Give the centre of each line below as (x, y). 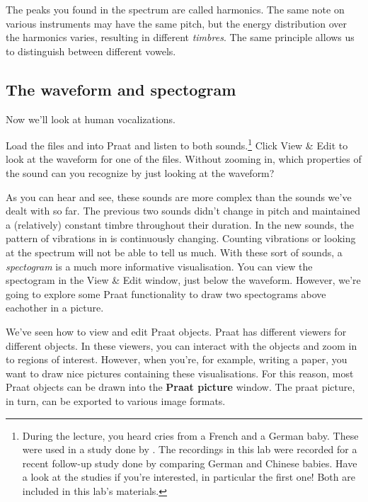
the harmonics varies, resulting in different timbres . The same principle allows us (180, 37)
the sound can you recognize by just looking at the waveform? (140, 173)
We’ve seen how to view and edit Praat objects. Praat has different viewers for (176, 331)
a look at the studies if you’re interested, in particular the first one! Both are (189, 477)
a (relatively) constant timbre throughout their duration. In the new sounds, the (180, 224)
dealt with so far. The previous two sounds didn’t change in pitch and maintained (183, 211)
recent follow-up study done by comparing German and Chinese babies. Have (190, 463)
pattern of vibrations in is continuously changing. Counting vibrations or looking (181, 238)
